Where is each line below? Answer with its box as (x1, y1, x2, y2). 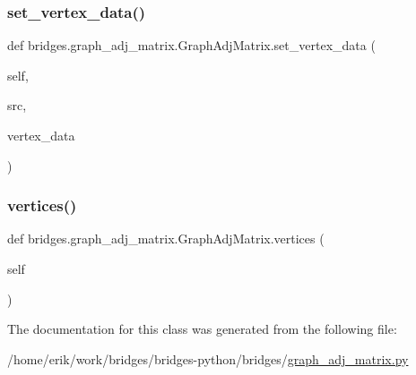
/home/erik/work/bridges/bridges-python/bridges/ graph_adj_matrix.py (7, 349, 409, 368)
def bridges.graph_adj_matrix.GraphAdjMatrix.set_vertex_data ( (7, 36, 376, 55)
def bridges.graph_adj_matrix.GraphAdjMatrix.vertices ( (7, 229, 325, 248)
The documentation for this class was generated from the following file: (7, 320, 397, 338)
